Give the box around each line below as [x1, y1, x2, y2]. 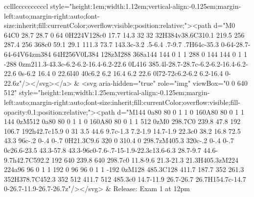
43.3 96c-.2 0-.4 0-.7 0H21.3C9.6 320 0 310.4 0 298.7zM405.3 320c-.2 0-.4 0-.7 [4, 135, 234, 146]
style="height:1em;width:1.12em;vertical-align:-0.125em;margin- [50, 1, 241, 11]
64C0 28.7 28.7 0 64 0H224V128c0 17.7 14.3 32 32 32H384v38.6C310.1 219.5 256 [4, 29, 245, 40]
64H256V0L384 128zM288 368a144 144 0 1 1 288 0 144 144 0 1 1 [53, 49, 248, 59]
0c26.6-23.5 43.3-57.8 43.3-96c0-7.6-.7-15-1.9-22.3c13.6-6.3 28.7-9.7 [4, 145, 201, 155]
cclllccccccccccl [4, 1, 48, 11]
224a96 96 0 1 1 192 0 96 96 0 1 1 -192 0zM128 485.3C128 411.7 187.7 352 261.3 [4, 164, 244, 174]
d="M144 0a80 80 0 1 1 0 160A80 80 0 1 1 [117, 106, 244, 117]
